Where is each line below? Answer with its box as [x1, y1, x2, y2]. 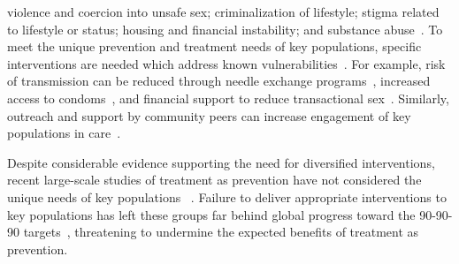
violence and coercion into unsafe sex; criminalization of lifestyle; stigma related [7, 3, 440, 20]
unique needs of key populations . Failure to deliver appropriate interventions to [7, 187, 447, 206]
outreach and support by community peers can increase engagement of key [7, 106, 411, 124]
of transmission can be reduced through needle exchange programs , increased [7, 72, 431, 90]
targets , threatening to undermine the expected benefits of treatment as [23, 223, 419, 241]
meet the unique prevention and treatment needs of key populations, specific [7, 37, 422, 56]
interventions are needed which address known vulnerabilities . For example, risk [7, 54, 446, 72]
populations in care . [7, 124, 121, 142]
